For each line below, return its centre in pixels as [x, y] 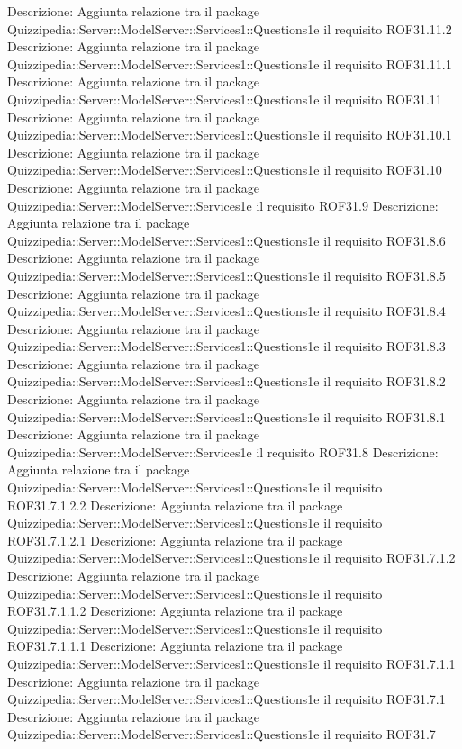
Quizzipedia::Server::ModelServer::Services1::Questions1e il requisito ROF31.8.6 [226, 240]
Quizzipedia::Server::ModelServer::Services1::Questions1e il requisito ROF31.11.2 [230, 28]
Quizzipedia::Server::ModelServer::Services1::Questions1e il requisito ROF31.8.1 [226, 416]
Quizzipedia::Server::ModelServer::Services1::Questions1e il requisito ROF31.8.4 [226, 311]
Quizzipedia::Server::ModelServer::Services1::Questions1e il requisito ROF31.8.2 [226, 381]
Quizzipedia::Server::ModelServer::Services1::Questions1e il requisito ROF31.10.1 [230, 135]
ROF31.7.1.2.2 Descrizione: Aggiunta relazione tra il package [175, 505]
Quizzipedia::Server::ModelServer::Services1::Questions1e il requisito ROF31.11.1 [230, 63]
